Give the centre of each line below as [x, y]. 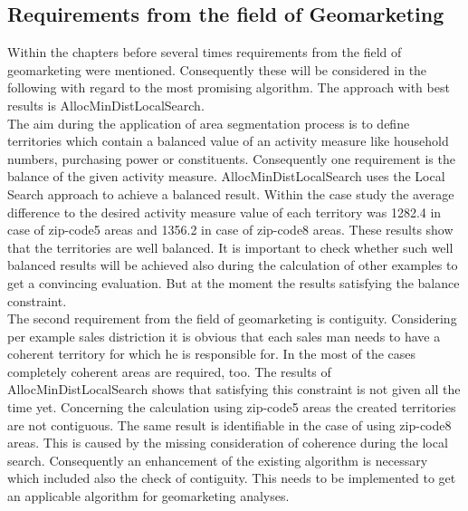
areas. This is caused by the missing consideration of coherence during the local [228, 443]
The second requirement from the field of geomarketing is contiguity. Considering [232, 318]
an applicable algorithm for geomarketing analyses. [148, 496]
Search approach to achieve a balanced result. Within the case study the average [231, 193]
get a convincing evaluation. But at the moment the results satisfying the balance [234, 282]
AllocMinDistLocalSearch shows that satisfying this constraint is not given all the [234, 389]
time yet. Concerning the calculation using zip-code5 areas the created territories [232, 407]
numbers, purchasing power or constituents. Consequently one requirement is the [231, 158]
